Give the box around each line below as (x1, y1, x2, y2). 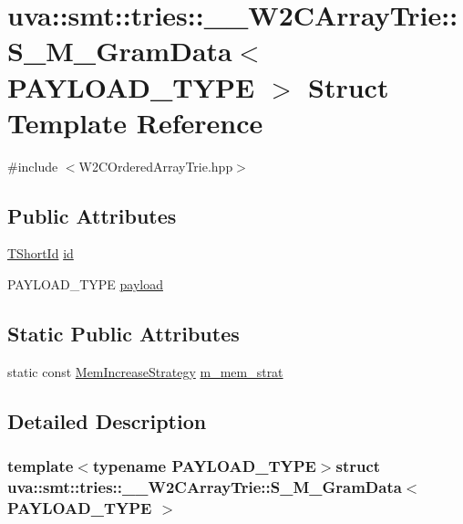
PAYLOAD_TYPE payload (7, 275, 163, 294)
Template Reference (7, 103, 263, 141)
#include (7, 156, 58, 175)
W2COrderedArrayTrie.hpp (78, 156, 233, 175)
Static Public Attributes (7, 320, 240, 348)
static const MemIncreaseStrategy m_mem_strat (7, 362, 283, 381)
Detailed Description (7, 406, 207, 435)
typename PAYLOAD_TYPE (92, 455, 316, 477)
